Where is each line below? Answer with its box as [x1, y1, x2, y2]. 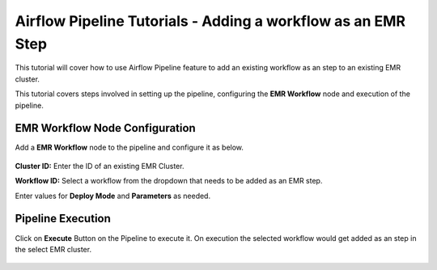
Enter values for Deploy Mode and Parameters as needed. [15, 191, 210, 200]
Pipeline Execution [15, 212, 111, 226]
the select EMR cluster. [15, 244, 92, 254]
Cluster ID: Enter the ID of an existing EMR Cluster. [15, 161, 185, 171]
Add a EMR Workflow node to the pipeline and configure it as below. [15, 142, 244, 153]
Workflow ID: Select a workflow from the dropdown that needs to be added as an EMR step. [15, 176, 323, 186]
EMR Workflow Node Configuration [15, 121, 196, 135]
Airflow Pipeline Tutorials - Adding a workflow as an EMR [15, 12, 406, 30]
